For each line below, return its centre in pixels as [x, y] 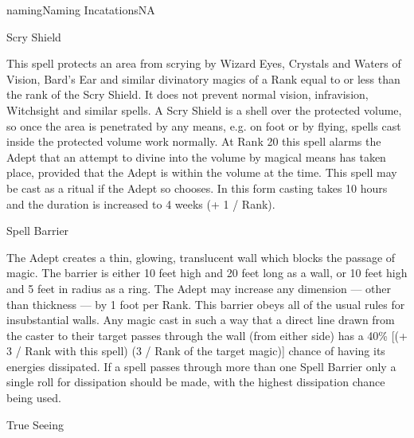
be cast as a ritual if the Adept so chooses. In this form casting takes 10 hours [197, 188]
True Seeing [35, 424]
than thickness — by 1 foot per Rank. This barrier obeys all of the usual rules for [206, 304]
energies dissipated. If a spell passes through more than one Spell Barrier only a [201, 366]
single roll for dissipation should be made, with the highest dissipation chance [196, 382]
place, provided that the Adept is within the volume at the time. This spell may [202, 172]
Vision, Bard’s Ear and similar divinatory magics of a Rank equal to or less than [203, 78]
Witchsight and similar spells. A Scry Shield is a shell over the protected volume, [204, 109]
